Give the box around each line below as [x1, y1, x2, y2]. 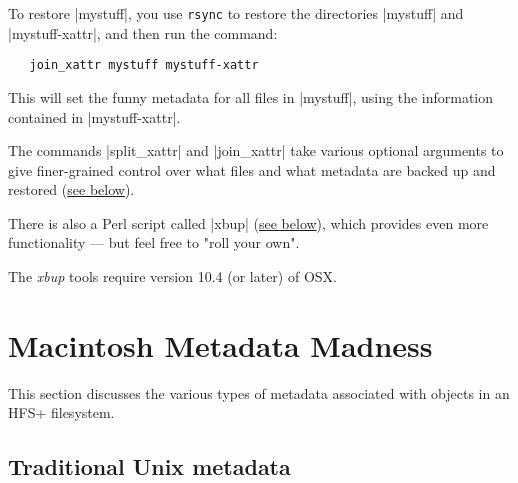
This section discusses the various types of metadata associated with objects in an [8, 382, 510, 403]
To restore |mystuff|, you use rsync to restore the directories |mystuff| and [8, 3, 464, 23]
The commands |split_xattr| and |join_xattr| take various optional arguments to [8, 140, 504, 161]
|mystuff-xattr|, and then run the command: [8, 22, 278, 43]
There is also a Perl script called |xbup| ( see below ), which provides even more [8, 212, 489, 233]
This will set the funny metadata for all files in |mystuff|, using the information [8, 86, 494, 107]
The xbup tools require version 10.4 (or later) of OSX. [8, 266, 337, 287]
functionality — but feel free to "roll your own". [8, 232, 300, 253]
